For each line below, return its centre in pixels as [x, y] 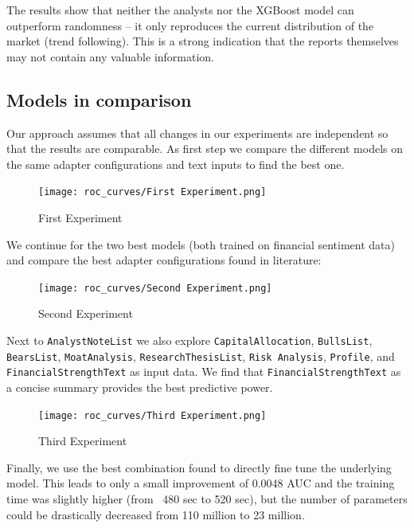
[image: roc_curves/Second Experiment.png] [155, 288]
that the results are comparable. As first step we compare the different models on [205, 149]
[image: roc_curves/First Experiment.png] [152, 192]
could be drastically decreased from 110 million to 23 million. [156, 514]
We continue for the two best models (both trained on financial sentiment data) [201, 244]
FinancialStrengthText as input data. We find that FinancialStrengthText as [204, 372]
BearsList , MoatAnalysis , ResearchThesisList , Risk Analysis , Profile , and [201, 356]
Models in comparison [99, 99]
